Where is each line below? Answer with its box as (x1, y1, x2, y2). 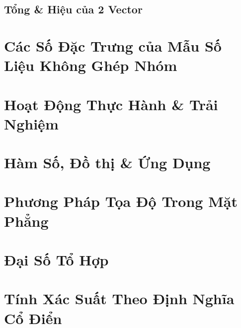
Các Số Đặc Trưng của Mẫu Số (4, 35, 222, 56)
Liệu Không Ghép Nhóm (4, 55, 177, 75)
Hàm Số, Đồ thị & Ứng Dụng (4, 152, 211, 173)
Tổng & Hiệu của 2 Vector (4, 1, 143, 17)
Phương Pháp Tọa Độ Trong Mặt (4, 191, 238, 211)
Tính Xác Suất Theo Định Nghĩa (4, 288, 235, 309)
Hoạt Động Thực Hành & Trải (4, 94, 218, 114)
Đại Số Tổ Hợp (4, 250, 109, 270)
